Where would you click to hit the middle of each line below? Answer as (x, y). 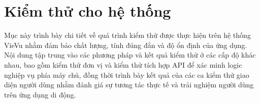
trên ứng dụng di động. (40, 94)
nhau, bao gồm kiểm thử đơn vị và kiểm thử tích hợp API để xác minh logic (123, 64)
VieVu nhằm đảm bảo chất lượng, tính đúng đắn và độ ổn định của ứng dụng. (126, 45)
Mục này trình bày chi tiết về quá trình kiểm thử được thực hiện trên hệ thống (127, 35)
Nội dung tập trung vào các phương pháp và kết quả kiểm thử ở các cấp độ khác (130, 55)
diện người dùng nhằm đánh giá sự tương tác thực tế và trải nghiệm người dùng (129, 85)
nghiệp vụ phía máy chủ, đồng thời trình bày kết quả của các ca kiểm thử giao (127, 74)
